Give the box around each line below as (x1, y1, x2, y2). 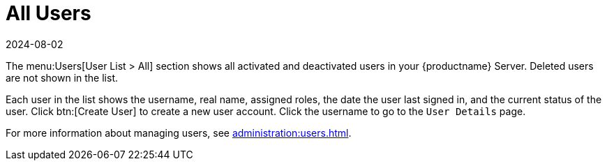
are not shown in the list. (6, 71, 118, 84)
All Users (6, 1, 91, 25)
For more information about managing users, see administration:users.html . (6, 126, 352, 139)
